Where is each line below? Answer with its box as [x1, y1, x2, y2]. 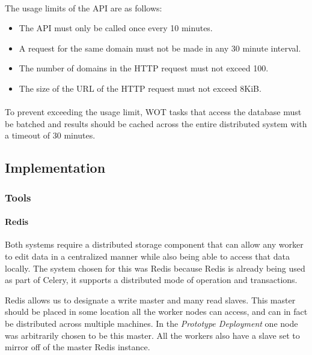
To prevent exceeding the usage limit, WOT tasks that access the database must [5, 106, 302, 118]
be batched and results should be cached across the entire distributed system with [5, 117, 307, 130]
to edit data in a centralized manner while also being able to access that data [5, 249, 290, 262]
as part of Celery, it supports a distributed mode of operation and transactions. [5, 273, 298, 286]
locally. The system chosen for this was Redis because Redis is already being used [5, 261, 305, 274]
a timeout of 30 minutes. [5, 129, 96, 142]
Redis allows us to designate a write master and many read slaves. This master [5, 293, 296, 306]
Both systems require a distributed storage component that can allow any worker [5, 238, 304, 251]
